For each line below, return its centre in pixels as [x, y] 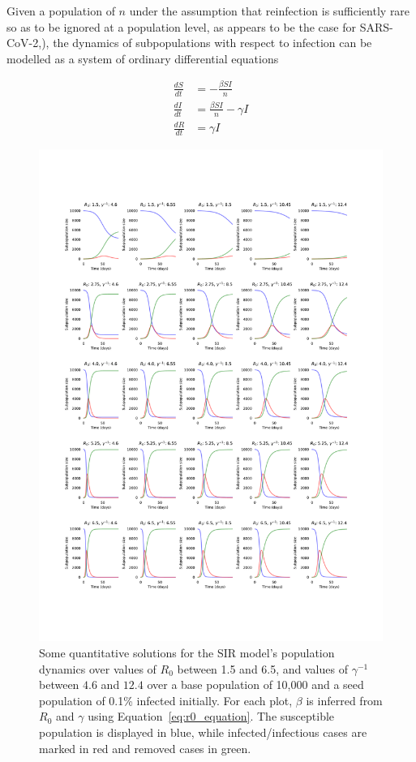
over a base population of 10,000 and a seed [255, 685]
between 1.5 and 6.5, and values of [262, 668]
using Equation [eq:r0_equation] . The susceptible [211, 716]
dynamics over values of [98, 668]
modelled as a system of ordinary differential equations [143, 58]
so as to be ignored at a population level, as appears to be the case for [181, 26]
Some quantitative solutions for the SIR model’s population [187, 653]
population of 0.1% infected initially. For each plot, [166, 700]
